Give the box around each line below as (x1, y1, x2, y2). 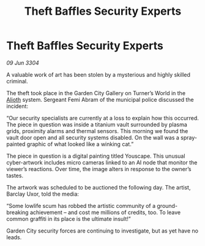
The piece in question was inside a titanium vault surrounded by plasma (6, 121, 188, 128)
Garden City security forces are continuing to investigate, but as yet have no (6, 227, 199, 234)
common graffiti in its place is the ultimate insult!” (6, 215, 131, 222)
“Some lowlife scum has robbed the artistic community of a (6, 202, 156, 209)
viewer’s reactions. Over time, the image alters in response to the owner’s (6, 165, 192, 172)
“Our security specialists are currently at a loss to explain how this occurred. (6, 114, 199, 121)
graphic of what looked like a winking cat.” (26, 140, 134, 148)
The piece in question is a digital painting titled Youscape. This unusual (6, 152, 185, 160)
